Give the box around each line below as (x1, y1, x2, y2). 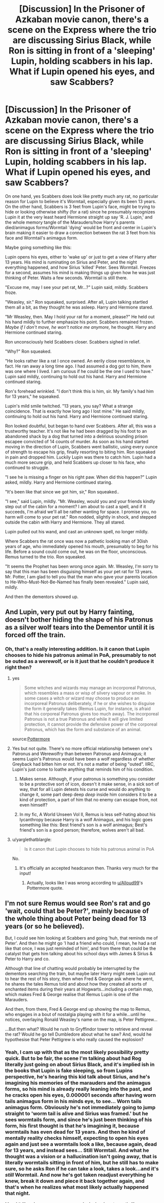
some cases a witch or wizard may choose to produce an (24, 695, 140, 701)
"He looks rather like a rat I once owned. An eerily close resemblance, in (5, 358, 150, 364)
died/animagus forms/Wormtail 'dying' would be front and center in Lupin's (5, 224, 156, 230)
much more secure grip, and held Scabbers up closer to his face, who (5, 459, 145, 465)
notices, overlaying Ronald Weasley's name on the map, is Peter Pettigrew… (5, 1017, 158, 1022)
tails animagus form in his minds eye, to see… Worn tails (5, 1098, 142, 1105)
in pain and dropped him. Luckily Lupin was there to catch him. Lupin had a (5, 454, 156, 460)
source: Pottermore (12, 736, 50, 742)
